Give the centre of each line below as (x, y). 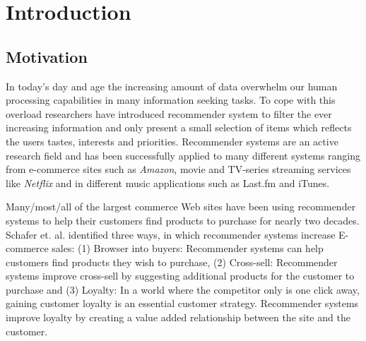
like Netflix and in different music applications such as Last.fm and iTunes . (168, 183)
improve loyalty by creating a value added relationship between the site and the (178, 317)
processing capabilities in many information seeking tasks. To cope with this (171, 100)
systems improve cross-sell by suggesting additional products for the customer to (180, 276)
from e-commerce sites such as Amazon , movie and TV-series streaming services (178, 169)
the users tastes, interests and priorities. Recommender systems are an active (172, 141)
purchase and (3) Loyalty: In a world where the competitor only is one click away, (183, 289)
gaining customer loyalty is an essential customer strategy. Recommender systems (182, 303)
